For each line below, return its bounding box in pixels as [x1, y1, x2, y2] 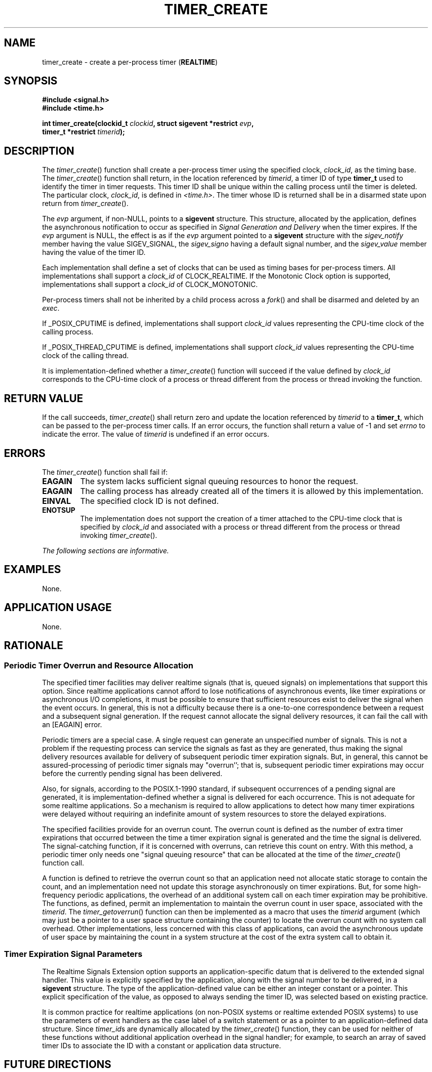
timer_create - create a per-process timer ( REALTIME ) [42, 57, 218, 66]
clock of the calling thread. [42, 351, 129, 360]
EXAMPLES [4, 563, 61, 576]
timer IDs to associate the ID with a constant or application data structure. [42, 1041, 281, 1050]
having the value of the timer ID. [42, 248, 146, 257]
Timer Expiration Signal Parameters [4, 949, 143, 959]
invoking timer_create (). [80, 531, 157, 539]
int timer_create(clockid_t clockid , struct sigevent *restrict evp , [42, 119, 254, 128]
